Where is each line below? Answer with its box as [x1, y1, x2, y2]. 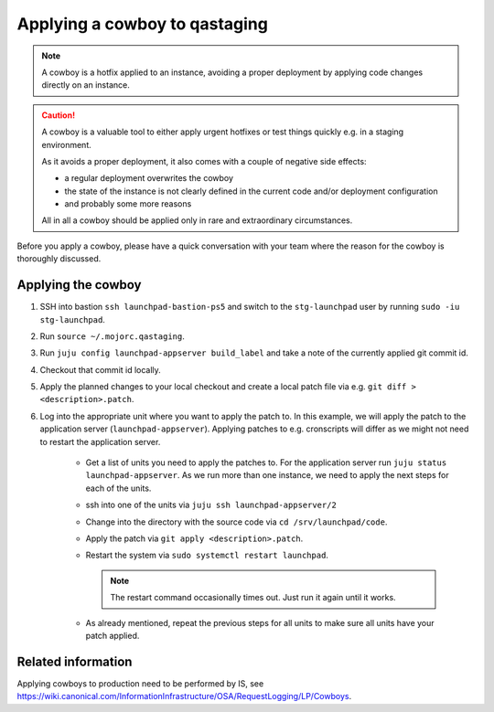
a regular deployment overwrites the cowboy [64, 173, 233, 184]
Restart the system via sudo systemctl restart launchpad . [85, 549, 329, 561]
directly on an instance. [41, 80, 130, 90]
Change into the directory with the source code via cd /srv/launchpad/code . [85, 516, 388, 527]
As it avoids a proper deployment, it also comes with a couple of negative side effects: [41, 155, 367, 166]
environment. [41, 139, 91, 150]
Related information [16, 654, 133, 669]
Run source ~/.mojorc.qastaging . [39, 330, 185, 342]
